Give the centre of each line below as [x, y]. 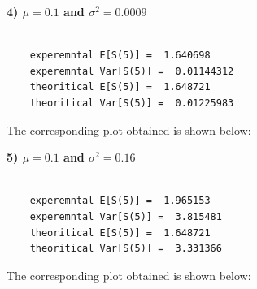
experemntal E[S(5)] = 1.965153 [120, 201]
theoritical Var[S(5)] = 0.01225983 [132, 103]
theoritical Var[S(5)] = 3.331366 [126, 249]
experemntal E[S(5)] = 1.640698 [120, 56]
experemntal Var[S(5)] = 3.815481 [126, 216]
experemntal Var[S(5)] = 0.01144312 [132, 71]
